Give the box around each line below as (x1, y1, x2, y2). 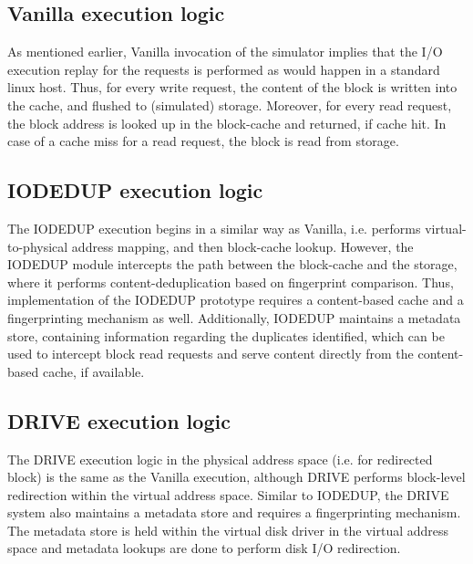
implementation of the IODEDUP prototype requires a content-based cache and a (7, 290, 464, 309)
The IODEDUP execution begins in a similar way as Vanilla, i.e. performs (7, 218, 421, 237)
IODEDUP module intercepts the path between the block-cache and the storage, (7, 255, 458, 274)
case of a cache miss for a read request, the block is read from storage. (7, 131, 399, 151)
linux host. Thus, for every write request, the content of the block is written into (7, 78, 458, 97)
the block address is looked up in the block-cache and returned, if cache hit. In (7, 113, 447, 132)
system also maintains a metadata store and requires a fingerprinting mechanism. (7, 503, 461, 522)
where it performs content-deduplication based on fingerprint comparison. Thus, (7, 272, 454, 291)
